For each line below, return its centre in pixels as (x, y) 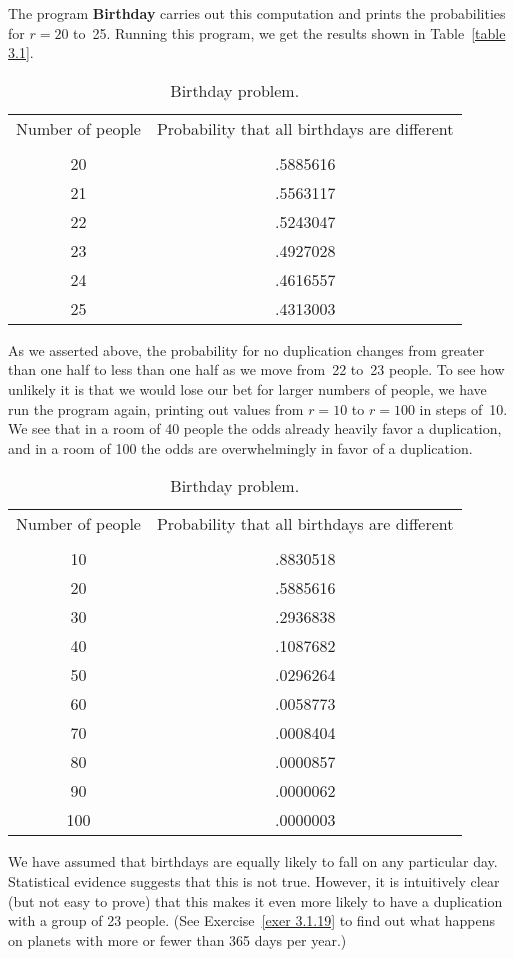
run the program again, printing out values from (156, 408)
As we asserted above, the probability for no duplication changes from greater (246, 349)
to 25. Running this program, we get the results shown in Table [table (289, 32)
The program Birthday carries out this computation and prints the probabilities (257, 13)
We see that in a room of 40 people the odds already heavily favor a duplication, (255, 428)
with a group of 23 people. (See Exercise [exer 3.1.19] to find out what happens (251, 920)
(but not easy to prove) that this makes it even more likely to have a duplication (255, 900)
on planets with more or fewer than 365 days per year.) (177, 939)
